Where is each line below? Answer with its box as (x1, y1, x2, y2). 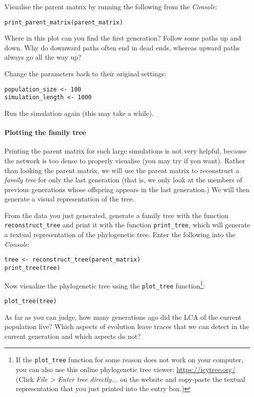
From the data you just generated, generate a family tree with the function (4, 210, 229, 220)
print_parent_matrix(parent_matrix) (4, 19, 123, 26)
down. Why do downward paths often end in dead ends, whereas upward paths (4, 42, 240, 52)
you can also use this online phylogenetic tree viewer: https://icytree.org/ (16, 364, 235, 375)
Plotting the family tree (4, 127, 86, 137)
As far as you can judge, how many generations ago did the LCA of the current (4, 311, 242, 322)
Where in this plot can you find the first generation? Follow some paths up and (4, 33, 241, 43)
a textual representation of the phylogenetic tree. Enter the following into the (4, 229, 235, 240)
